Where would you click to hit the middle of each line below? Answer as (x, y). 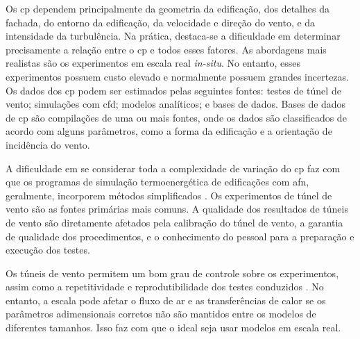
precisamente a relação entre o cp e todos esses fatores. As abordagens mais (166, 49)
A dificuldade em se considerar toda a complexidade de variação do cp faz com (173, 168)
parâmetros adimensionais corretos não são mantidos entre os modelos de (161, 314)
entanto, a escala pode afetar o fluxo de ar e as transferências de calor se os (166, 300)
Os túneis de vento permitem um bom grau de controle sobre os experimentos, (172, 273)
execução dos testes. (48, 250)
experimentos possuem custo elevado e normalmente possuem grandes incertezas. (177, 76)
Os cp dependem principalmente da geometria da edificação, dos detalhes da (168, 8)
